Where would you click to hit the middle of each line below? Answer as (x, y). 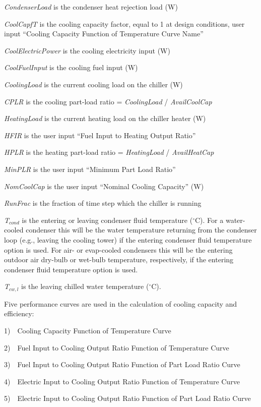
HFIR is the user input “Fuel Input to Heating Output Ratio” (100, 135)
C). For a (209, 220)
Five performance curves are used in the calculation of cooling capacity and (121, 303)
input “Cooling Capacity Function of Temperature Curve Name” (104, 34)
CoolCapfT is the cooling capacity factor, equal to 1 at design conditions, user (124, 23)
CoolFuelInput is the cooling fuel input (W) (71, 67)
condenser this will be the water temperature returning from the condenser (141, 230)
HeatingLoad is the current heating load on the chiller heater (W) (105, 118)
